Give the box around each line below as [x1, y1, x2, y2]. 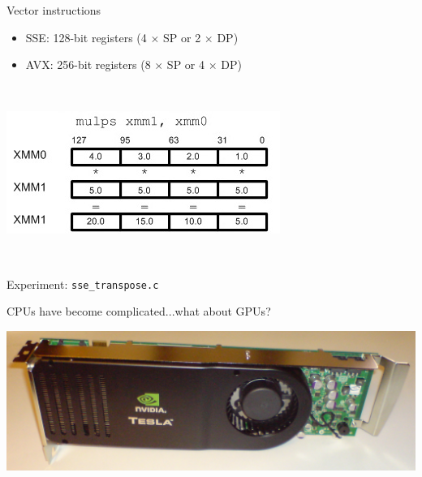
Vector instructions [6, 2, 101, 18]
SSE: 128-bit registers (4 [25, 28, 147, 45]
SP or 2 [163, 28, 201, 45]
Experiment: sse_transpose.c [6, 275, 159, 292]
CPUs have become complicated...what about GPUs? [6, 303, 271, 320]
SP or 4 [166, 56, 205, 73]
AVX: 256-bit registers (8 [25, 56, 151, 73]
